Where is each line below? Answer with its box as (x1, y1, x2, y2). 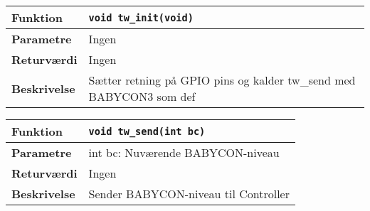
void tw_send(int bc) (88, 125, 206, 137)
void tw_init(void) (88, 11, 194, 23)
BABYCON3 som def (88, 88, 196, 104)
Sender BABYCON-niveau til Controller (88, 185, 290, 202)
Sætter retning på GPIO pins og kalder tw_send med (88, 72, 356, 88)
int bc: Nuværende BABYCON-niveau (88, 144, 280, 161)
